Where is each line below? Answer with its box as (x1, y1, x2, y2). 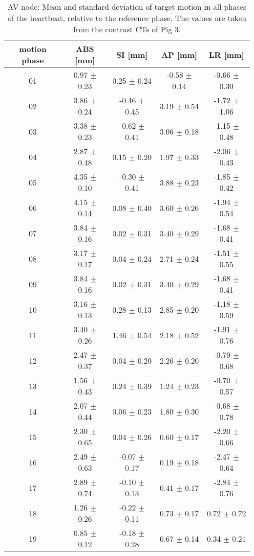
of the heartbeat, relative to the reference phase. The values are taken (7, 12, 247, 23)
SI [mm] (116, 48, 148, 60)
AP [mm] (161, 48, 197, 60)
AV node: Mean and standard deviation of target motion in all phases (7, 1, 247, 12)
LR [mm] (209, 48, 244, 60)
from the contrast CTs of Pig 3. (73, 23, 181, 35)
